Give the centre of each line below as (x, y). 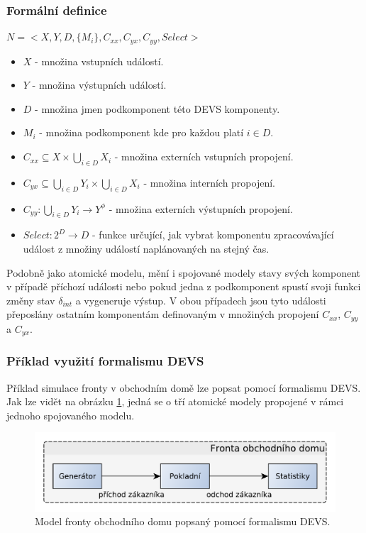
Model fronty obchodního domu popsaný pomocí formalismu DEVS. (183, 521)
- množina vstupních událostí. (99, 61)
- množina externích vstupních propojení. (204, 156)
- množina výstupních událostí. (99, 85)
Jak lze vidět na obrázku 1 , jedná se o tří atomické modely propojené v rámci (175, 401)
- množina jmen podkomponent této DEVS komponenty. (157, 108)
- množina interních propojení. (209, 182)
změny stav (31, 300)
